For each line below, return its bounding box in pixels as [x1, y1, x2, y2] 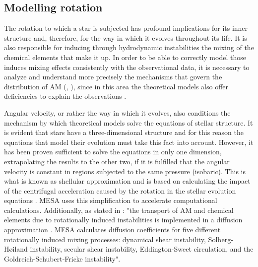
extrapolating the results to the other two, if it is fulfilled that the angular [4, 156, 230, 166]
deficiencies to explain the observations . [4, 91, 127, 101]
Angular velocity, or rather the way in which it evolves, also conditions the [4, 107, 231, 118]
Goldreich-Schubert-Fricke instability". [4, 253, 121, 264]
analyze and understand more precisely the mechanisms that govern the [4, 71, 222, 82]
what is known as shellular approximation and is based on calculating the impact [4, 176, 251, 186]
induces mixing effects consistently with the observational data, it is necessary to [4, 62, 250, 72]
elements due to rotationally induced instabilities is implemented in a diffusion [4, 214, 243, 225]
